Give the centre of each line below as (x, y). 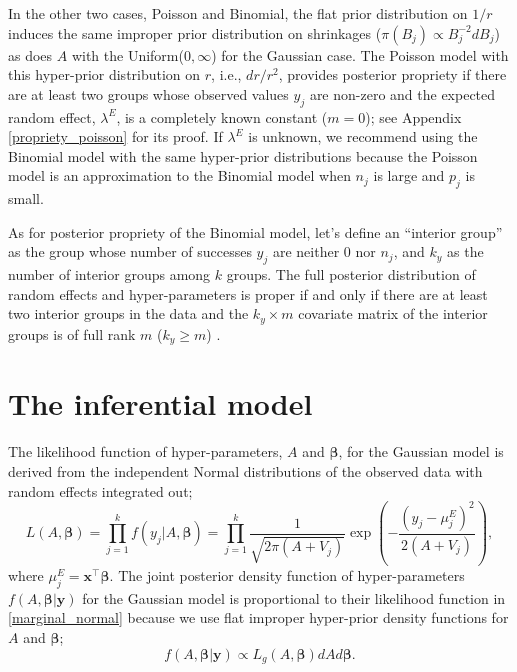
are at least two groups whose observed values (148, 93)
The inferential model (160, 403)
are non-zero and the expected (402, 93)
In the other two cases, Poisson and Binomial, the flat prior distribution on (238, 13)
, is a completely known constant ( (222, 116)
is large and (409, 175)
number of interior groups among (109, 274)
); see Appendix (413, 116)
